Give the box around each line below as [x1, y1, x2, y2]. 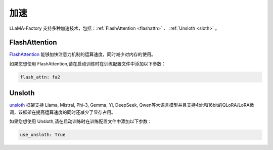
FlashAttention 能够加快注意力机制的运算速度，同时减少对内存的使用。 [9, 51, 156, 57]
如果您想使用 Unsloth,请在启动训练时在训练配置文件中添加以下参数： [9, 118, 152, 124]
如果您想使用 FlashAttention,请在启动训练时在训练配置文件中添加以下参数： [9, 60, 166, 66]
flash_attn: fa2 [20, 74, 61, 80]
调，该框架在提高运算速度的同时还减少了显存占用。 [9, 109, 116, 115]
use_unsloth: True [20, 132, 66, 138]
